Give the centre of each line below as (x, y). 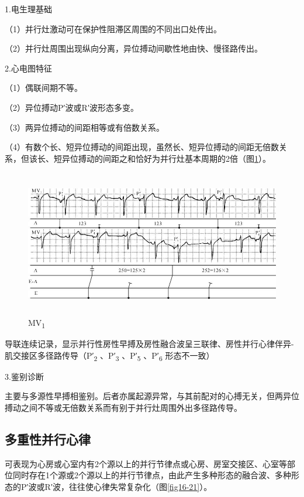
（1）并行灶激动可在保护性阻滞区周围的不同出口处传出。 (113, 28)
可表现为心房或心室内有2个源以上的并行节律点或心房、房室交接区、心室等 (146, 463)
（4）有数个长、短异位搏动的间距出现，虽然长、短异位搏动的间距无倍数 (142, 147)
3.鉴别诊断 (24, 376)
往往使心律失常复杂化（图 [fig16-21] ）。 (140, 486)
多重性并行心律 (48, 439)
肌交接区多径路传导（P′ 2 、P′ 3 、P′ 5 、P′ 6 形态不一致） (110, 356)
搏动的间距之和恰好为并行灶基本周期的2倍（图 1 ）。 (174, 158)
